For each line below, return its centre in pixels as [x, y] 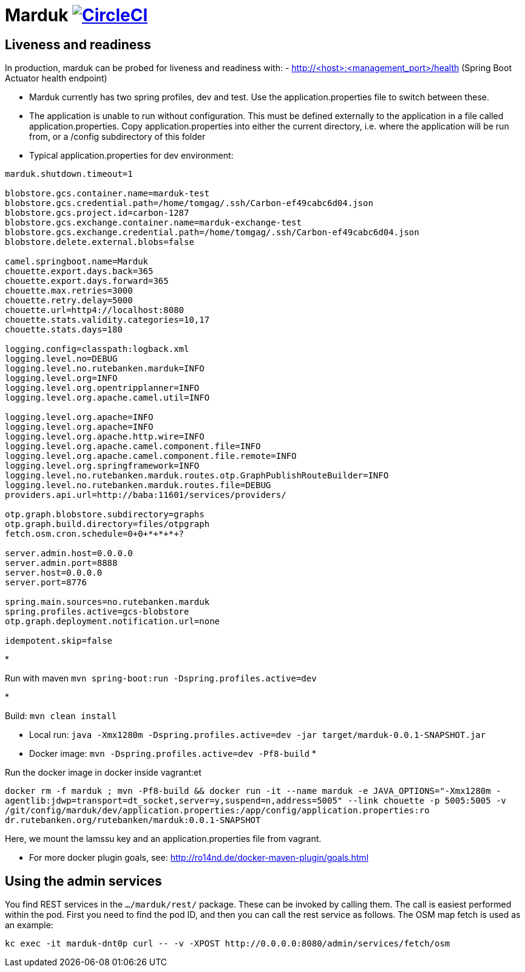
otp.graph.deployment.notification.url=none [113, 622]
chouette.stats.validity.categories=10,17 [107, 320]
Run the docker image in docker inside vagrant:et [103, 773]
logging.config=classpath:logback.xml [97, 349]
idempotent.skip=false [59, 641]
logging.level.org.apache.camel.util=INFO [107, 398]
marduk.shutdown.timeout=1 [69, 174]
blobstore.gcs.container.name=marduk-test [107, 194]
